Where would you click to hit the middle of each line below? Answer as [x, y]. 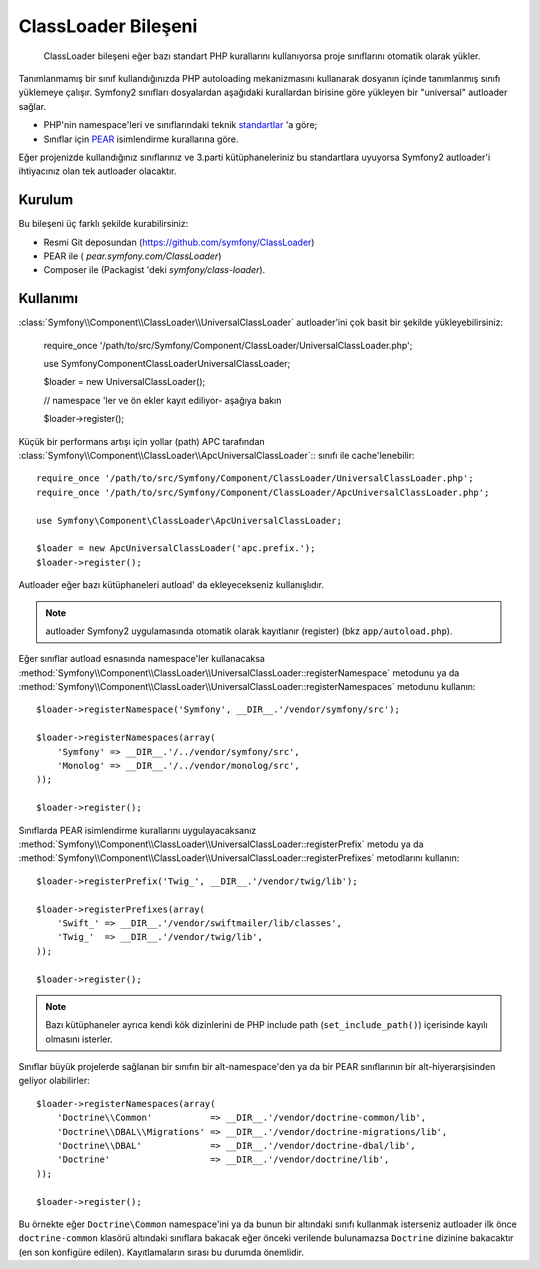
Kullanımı [48, 298]
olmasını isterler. [79, 1039]
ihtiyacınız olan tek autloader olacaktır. [97, 171]
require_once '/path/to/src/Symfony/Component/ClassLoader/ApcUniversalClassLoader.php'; [263, 492]
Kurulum [46, 200]
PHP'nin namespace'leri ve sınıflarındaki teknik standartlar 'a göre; [180, 125]
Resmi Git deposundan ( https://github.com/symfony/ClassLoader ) [179, 242]
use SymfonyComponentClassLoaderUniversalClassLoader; [167, 364]
